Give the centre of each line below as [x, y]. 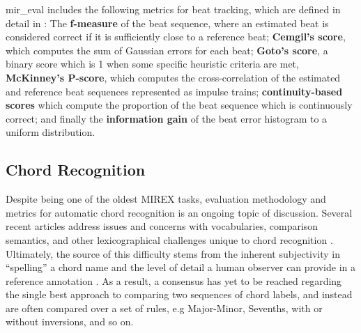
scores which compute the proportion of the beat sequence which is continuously [179, 105]
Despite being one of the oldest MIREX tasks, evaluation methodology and [166, 199]
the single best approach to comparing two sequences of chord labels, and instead [179, 294]
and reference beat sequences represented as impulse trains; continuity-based [174, 91]
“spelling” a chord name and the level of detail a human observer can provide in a [180, 267]
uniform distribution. [51, 132]
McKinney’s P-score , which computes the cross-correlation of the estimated [173, 77]
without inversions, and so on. [70, 322]
